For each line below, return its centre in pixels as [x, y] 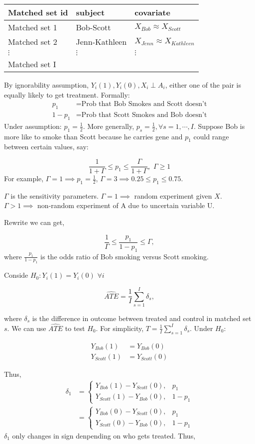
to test [75, 328]
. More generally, [109, 126]
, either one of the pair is [203, 85]
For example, [24, 178]
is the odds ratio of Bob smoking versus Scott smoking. [125, 256]
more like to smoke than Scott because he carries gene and [93, 136]
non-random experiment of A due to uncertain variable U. [126, 205]
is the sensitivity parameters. [55, 195]
